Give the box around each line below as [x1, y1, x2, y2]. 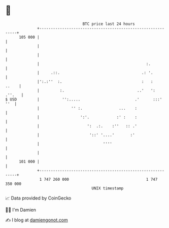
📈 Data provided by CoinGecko [5, 195, 72, 201]
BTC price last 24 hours [82, 21, 136, 26]
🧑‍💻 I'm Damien [5, 207, 37, 213]
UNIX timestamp [91, 185, 124, 191]
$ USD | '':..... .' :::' [5, 96, 162, 102]
